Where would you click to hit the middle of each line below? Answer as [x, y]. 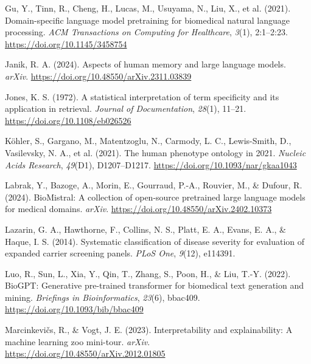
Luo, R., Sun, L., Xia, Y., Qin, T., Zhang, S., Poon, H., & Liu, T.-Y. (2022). [148, 273]
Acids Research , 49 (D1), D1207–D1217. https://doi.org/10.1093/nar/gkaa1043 [151, 164]
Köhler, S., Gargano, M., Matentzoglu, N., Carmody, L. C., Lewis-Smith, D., [148, 141]
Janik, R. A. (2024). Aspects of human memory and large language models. [145, 64]
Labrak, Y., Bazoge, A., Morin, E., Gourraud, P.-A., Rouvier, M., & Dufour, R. [154, 185]
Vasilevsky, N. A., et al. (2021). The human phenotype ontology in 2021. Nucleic [155, 152]
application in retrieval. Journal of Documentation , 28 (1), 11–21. [126, 108]
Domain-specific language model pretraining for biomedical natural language [147, 20]
